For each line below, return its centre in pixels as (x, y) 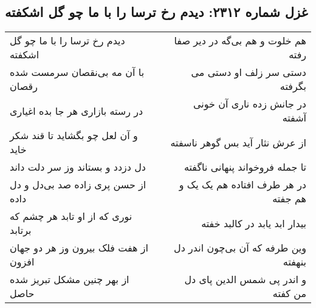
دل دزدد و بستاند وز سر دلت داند (78, 167)
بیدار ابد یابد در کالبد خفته (254, 223)
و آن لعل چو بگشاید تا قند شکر (74, 135)
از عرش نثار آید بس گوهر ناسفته (238, 142)
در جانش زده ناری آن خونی (249, 104)
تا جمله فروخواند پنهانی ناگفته (245, 167)
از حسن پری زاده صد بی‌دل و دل (78, 185)
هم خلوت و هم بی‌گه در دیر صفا (240, 41)
